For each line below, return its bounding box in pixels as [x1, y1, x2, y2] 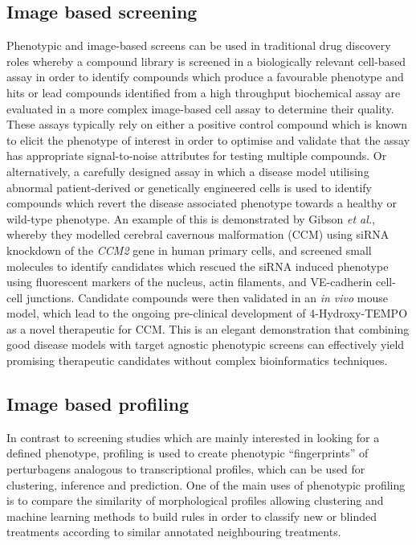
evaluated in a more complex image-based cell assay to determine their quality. [6, 100, 394, 117]
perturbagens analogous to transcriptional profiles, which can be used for [6, 461, 365, 477]
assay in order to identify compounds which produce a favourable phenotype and [6, 68, 404, 85]
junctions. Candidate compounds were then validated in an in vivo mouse [26, 289, 389, 305]
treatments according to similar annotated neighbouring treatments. [6, 523, 341, 540]
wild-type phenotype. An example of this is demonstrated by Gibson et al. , [6, 210, 376, 227]
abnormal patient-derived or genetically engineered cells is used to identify [6, 178, 372, 195]
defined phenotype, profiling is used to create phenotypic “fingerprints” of [6, 445, 369, 461]
